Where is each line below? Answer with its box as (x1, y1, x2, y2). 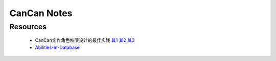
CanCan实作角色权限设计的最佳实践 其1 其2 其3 (35, 37, 135, 43)
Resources (9, 22, 47, 31)
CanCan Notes (9, 8, 73, 19)
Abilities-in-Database (35, 44, 80, 50)
